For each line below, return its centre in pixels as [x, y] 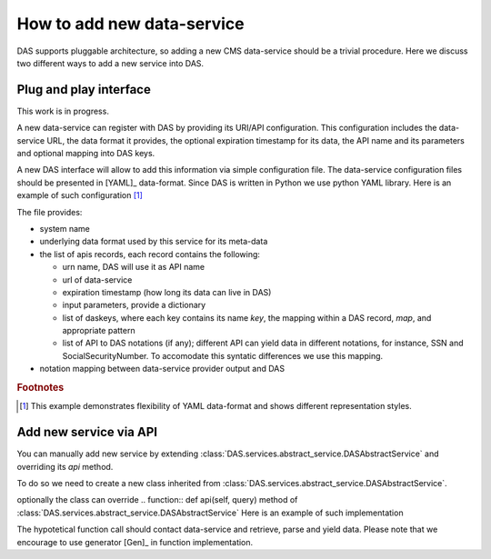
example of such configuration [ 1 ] [80, 195]
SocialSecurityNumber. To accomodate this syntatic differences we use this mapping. [223, 355]
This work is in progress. [63, 111]
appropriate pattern [99, 331]
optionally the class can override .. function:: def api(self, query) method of [157, 500]
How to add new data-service [130, 24]
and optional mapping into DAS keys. [86, 154]
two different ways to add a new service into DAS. [110, 63]
